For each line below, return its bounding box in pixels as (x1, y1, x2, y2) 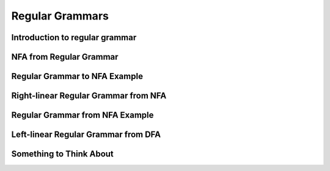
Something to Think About (11, 149, 114, 159)
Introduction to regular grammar (11, 32, 137, 43)
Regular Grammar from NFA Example (11, 110, 154, 120)
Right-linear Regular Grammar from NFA (11, 91, 167, 101)
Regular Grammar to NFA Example (11, 71, 144, 82)
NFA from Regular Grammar (11, 52, 119, 62)
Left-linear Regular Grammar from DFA (11, 130, 161, 140)
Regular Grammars (11, 9, 109, 23)
